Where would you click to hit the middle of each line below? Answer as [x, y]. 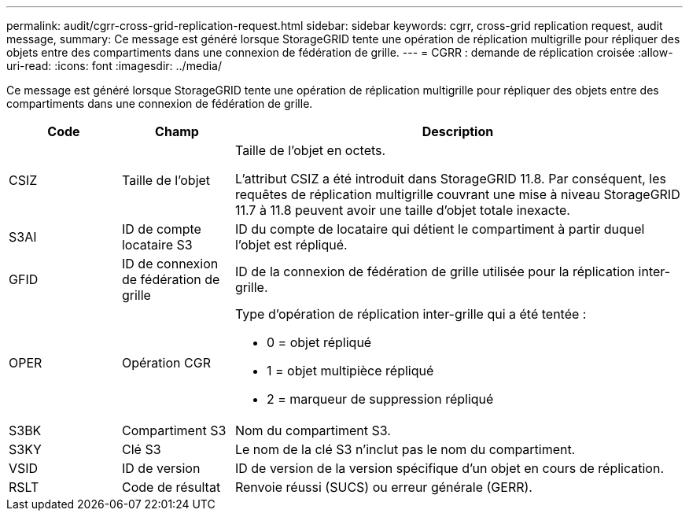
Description [458, 131]
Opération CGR [166, 363]
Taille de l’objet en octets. [310, 150]
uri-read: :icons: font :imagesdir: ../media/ [114, 66]
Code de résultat [171, 487]
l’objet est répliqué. [291, 245]
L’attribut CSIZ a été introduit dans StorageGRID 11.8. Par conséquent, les [450, 179]
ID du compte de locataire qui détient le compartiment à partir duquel [440, 229]
